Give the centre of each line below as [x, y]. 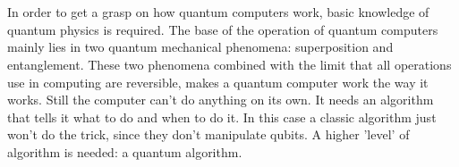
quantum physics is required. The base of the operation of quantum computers [223, 29]
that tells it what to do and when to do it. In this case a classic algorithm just [222, 117]
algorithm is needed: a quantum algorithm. [125, 151]
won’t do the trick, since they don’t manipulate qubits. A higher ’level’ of [208, 134]
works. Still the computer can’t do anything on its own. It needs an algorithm [221, 100]
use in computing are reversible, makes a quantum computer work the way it [218, 82]
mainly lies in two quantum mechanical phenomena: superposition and [200, 47]
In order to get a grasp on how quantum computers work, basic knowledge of [218, 12]
